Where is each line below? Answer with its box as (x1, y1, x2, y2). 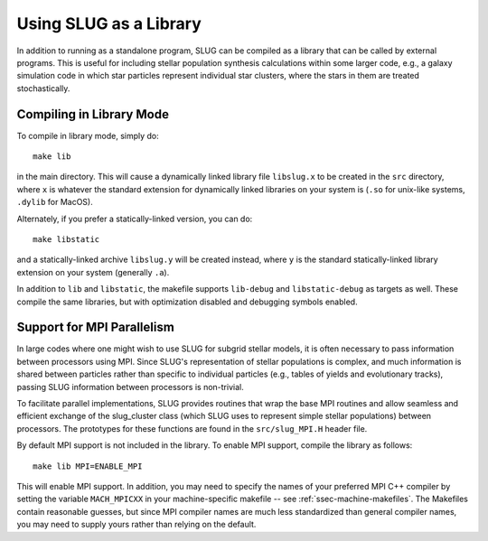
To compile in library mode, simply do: (16, 130, 160, 141)
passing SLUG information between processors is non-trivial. (16, 381, 244, 392)
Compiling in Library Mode (16, 107, 169, 122)
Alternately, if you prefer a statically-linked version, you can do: (16, 213, 253, 224)
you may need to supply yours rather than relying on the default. (16, 519, 257, 530)
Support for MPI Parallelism (16, 320, 175, 335)
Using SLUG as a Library (16, 14, 202, 33)
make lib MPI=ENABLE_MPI (33, 461, 143, 471)
